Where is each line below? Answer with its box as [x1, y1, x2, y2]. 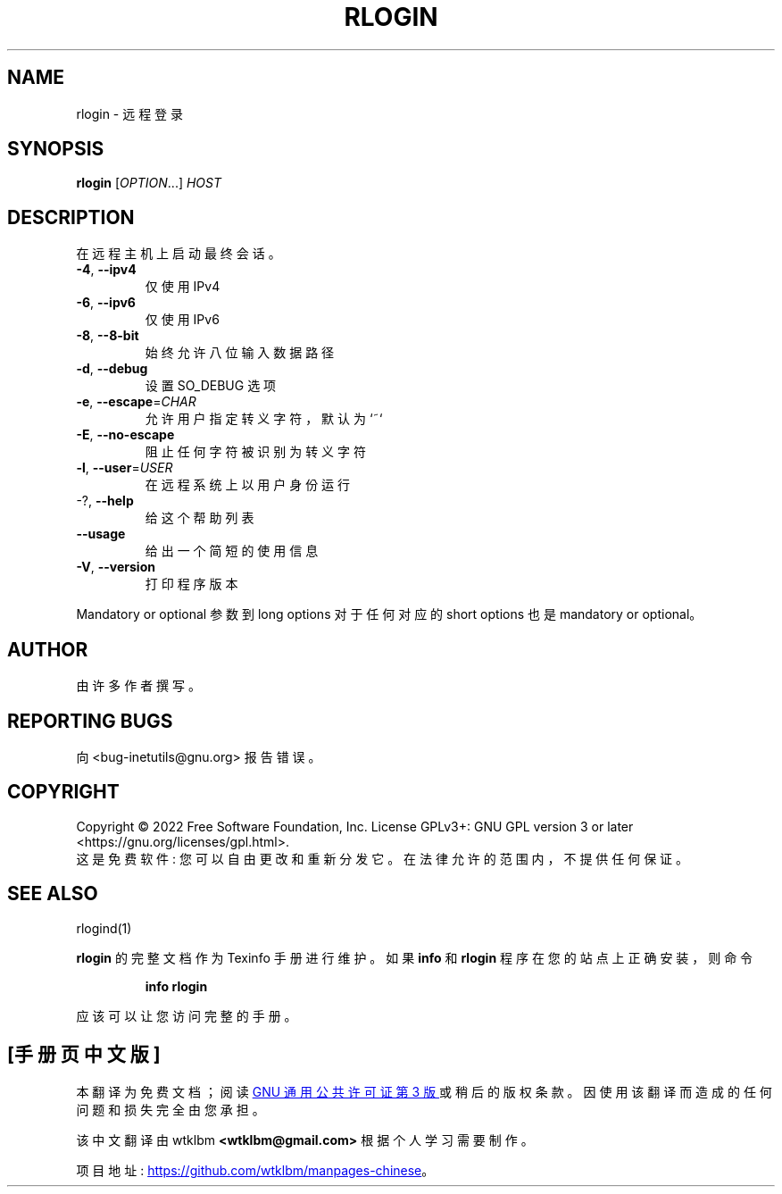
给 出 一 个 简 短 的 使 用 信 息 [145, 543, 319, 559]
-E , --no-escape [76, 427, 175, 443]
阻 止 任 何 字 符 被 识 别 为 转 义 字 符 [145, 444, 366, 460]
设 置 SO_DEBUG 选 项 [145, 378, 277, 394]
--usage [76, 526, 126, 542]
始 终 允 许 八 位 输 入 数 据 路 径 [145, 345, 335, 361]
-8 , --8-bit [76, 328, 139, 344]
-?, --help [76, 493, 134, 509]
